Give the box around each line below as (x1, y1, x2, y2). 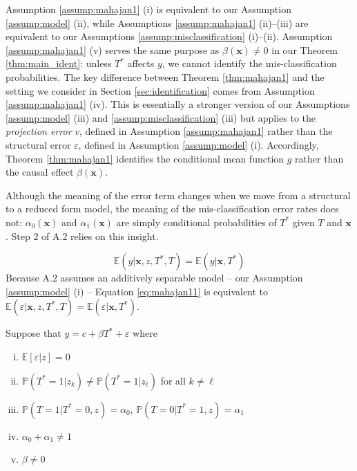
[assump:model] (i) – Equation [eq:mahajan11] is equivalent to (6, 284, 269, 298)
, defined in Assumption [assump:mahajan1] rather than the (79, 124, 333, 138)
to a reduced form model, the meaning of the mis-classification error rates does (6, 201, 339, 216)
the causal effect (6, 165, 74, 179)
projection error (6, 124, 72, 138)
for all (160, 373, 186, 387)
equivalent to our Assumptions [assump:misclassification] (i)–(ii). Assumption (6, 29, 333, 44)
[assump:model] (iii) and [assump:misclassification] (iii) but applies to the (6, 110, 316, 124)
